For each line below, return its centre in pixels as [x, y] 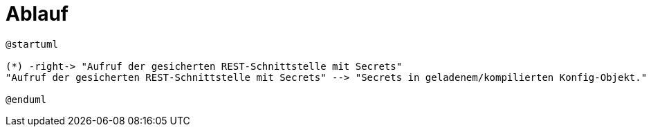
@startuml [32, 44]
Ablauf [37, 14]
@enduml [26, 99]
